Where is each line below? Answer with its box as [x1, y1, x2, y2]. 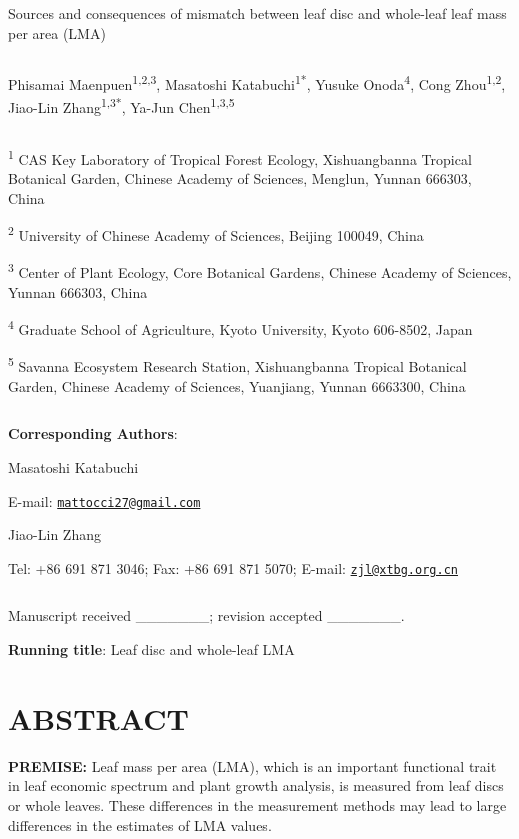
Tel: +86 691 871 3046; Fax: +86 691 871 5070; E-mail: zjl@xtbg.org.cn [8, 557, 458, 578]
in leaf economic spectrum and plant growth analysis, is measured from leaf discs [8, 775, 504, 796]
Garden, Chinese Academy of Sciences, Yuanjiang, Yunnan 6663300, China [8, 375, 466, 396]
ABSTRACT [8, 697, 189, 738]
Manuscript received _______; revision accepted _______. [8, 605, 405, 626]
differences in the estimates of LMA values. [8, 814, 272, 835]
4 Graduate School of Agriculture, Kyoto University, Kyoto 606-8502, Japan [8, 316, 473, 339]
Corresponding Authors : [8, 423, 178, 444]
